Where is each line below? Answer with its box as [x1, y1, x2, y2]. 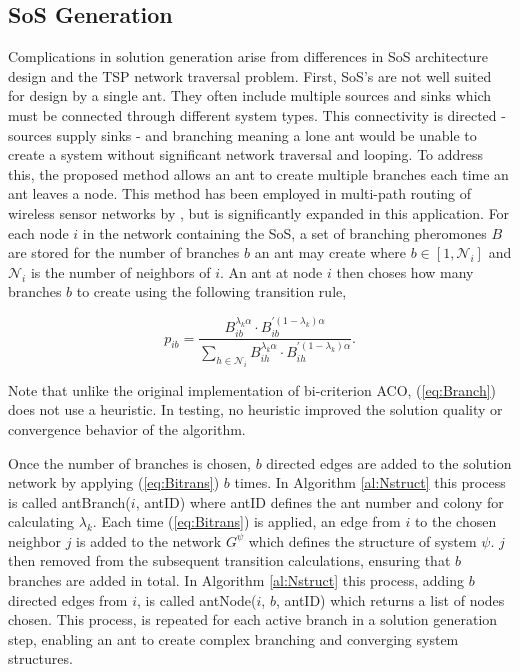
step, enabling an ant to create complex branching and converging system [8, 628, 459, 649]
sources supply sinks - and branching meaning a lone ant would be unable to [8, 124, 477, 145]
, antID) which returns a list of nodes [275, 589, 505, 610]
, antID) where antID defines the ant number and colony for [135, 491, 504, 512]
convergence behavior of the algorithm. [8, 418, 246, 439]
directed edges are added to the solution [266, 452, 512, 473]
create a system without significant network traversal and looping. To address [8, 144, 484, 165]
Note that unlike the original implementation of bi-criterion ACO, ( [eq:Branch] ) [8, 379, 497, 400]
